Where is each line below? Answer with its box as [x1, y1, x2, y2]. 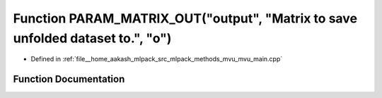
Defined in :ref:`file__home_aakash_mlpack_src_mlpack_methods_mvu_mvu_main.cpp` [30, 55, 283, 63]
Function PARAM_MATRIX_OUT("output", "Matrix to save [13, 11, 357, 26]
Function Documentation [13, 73, 125, 85]
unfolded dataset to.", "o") [13, 30, 172, 46]
